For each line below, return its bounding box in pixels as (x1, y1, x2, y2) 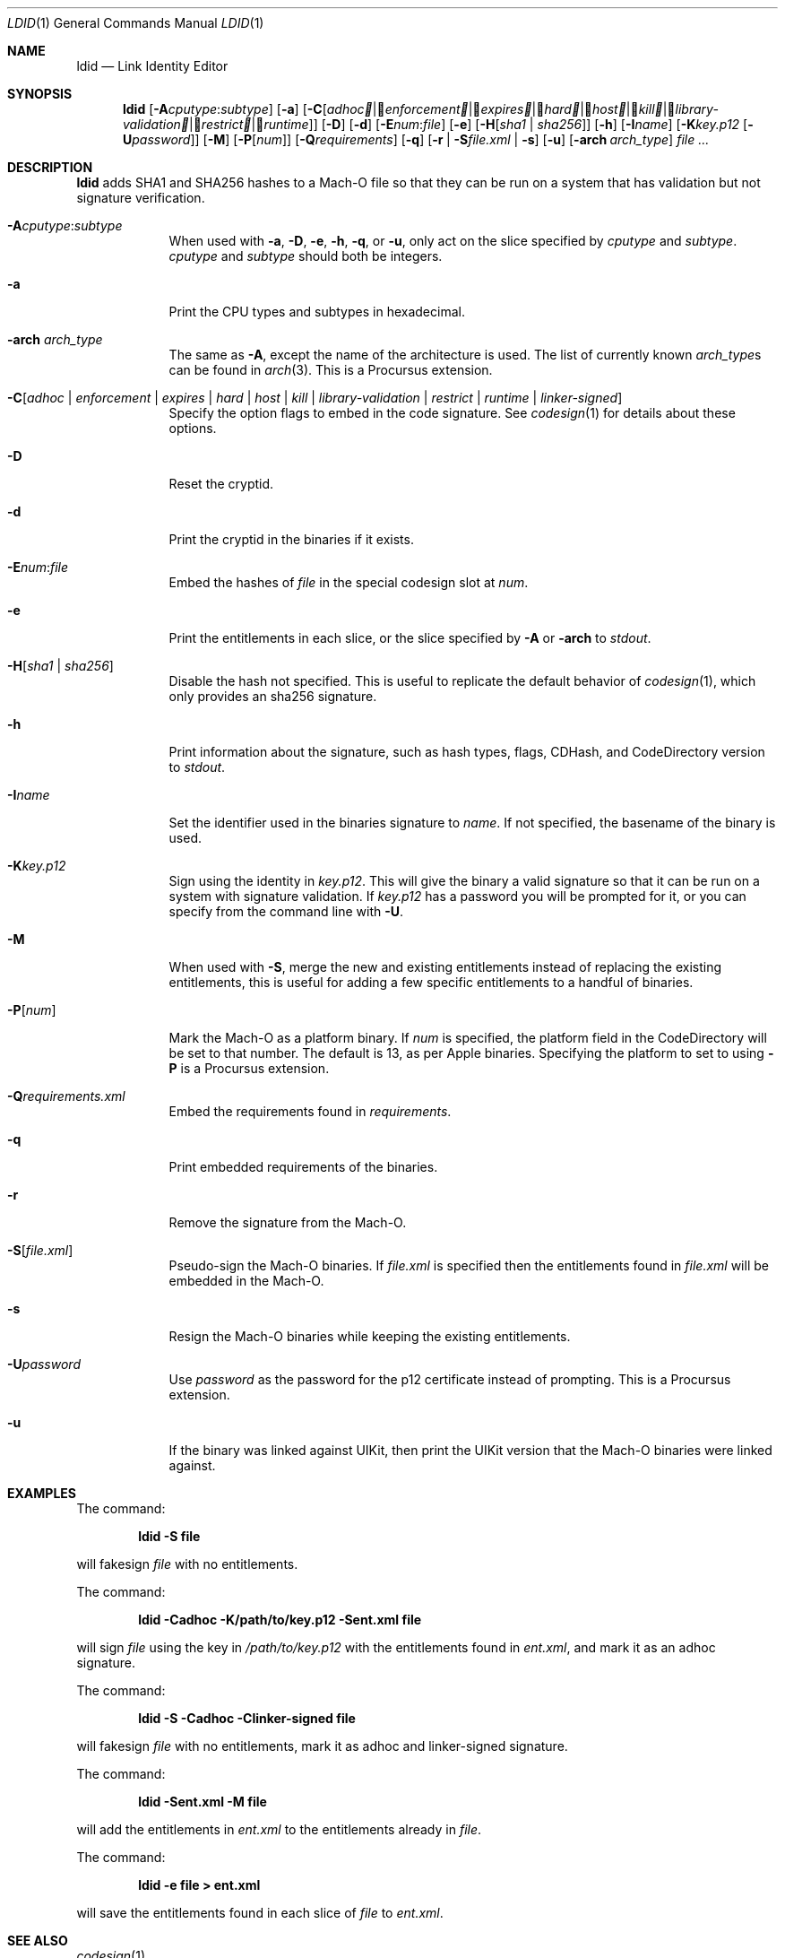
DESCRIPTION (7, 160, 93, 175)
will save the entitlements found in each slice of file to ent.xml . (76, 1905, 444, 1920)
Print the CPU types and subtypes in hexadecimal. (168, 304, 465, 319)
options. (168, 420, 217, 436)
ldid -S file (138, 1529, 201, 1544)
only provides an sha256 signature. (168, 689, 377, 704)
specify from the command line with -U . (168, 904, 404, 919)
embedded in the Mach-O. (168, 1273, 324, 1288)
